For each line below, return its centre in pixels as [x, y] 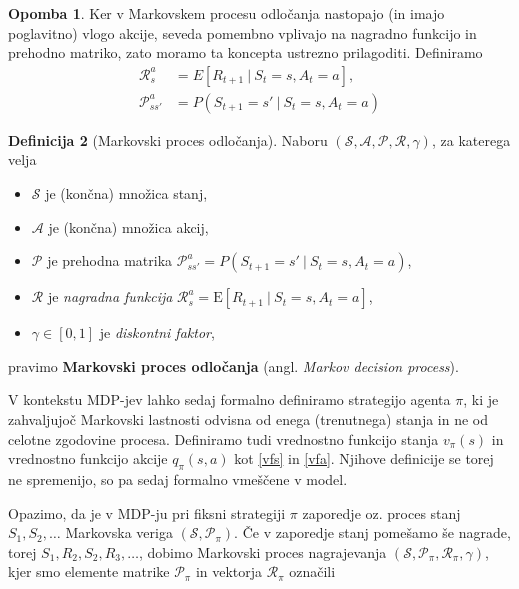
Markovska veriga [119, 532]
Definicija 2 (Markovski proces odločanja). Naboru [168, 139]
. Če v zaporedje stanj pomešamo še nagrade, [372, 532]
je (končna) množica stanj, [126, 193]
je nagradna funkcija [110, 296]
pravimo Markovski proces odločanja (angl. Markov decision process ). [233, 365]
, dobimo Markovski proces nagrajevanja [262, 551]
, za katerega [471, 139]
